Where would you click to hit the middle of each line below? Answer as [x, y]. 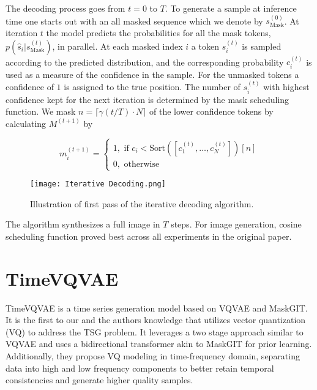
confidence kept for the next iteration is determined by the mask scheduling [147, 99]
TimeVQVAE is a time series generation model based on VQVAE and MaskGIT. [157, 308]
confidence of [30, 87]
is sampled [262, 46]
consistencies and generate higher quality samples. [99, 380]
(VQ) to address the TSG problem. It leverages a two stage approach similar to [155, 331]
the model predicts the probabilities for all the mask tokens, [158, 32]
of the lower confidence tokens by [211, 111]
